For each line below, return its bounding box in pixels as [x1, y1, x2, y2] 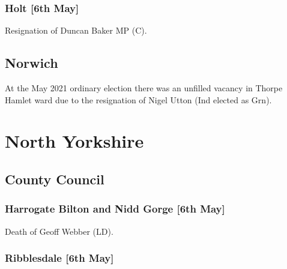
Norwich [5, 53, 58, 72]
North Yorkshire [5, 128, 144, 153]
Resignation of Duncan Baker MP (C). [5, 24, 147, 37]
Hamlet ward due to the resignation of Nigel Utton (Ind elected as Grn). [5, 93, 272, 106]
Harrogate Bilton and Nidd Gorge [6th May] [5, 201, 225, 216]
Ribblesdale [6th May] [5, 250, 114, 265]
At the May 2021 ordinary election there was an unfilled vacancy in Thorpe [5, 82, 283, 94]
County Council [5, 169, 104, 188]
